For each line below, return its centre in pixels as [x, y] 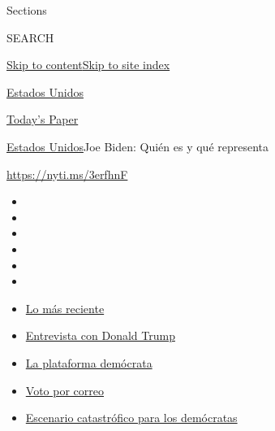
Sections [27, 10]
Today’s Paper [43, 119]
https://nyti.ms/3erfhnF [67, 174]
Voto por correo [64, 390]
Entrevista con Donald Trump [100, 335]
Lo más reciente [65, 308]
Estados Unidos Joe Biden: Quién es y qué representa [138, 146]
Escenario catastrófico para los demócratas [131, 418]
